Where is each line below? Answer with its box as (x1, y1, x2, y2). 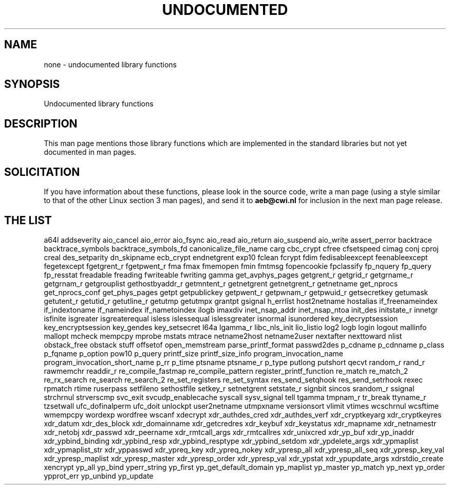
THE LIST (4, 213, 52, 227)
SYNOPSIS (4, 78, 60, 91)
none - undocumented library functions (44, 60, 177, 69)
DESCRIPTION (4, 117, 78, 130)
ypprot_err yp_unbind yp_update (44, 471, 154, 480)
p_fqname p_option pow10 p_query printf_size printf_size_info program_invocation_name (44, 349, 343, 358)
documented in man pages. (44, 148, 137, 157)
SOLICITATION (4, 165, 80, 178)
